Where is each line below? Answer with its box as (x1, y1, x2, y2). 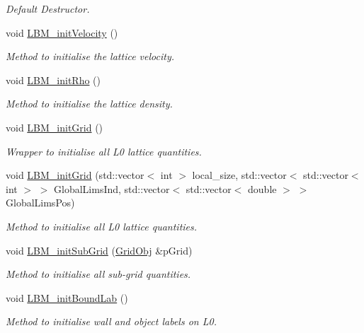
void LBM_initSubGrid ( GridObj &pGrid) (6, 243, 193, 257)
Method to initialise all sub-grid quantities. (6, 267, 191, 281)
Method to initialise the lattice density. (6, 96, 173, 111)
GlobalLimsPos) (6, 195, 75, 210)
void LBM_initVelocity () (6, 25, 118, 40)
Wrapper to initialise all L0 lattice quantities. (6, 144, 202, 158)
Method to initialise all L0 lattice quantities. (6, 218, 198, 233)
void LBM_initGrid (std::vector (6, 168, 144, 182)
